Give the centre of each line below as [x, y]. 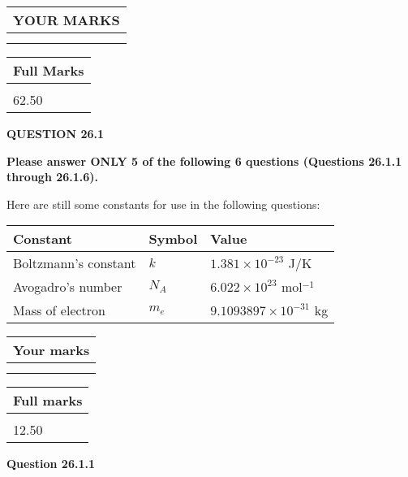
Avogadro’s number [68, 287]
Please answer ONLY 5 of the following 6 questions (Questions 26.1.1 [204, 160]
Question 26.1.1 [51, 464]
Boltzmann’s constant [75, 263]
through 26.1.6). [53, 177]
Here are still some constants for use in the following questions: [163, 204]
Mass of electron [59, 310]
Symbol [173, 239]
